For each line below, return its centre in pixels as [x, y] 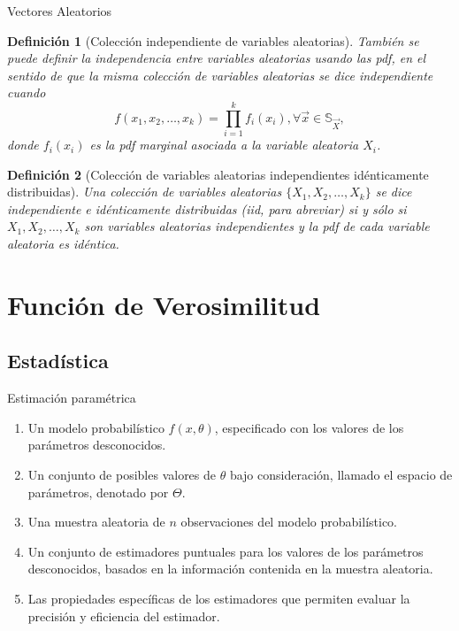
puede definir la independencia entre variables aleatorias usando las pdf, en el [217, 58]
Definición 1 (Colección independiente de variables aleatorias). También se [213, 40]
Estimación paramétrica [72, 398]
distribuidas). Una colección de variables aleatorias [145, 192]
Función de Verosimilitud [164, 304]
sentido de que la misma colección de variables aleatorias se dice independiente [220, 75]
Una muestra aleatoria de [96, 522]
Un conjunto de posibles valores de [122, 475]
